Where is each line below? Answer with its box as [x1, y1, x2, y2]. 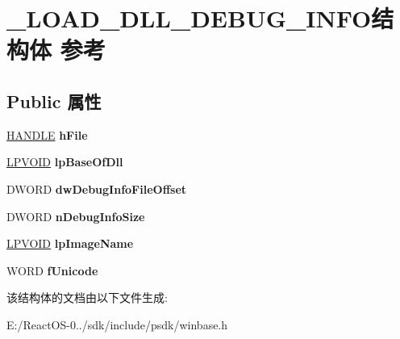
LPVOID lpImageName [6, 235, 134, 252]
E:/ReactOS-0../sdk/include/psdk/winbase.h [6, 316, 228, 333]
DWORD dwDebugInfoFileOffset [6, 180, 187, 197]
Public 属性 [6, 88, 102, 113]
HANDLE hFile [6, 126, 88, 143]
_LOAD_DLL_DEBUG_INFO [6, 2, 372, 35]
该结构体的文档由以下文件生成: [6, 289, 168, 306]
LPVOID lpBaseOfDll [6, 153, 123, 170]
